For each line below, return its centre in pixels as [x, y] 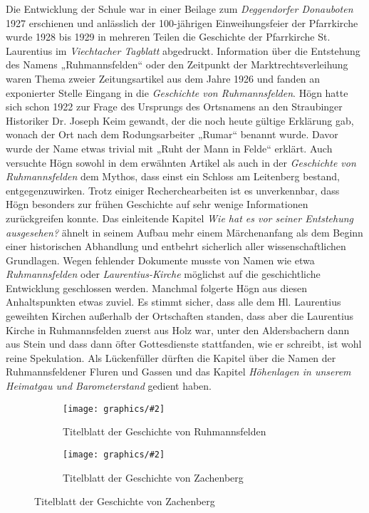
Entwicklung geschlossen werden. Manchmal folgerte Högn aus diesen [156, 287]
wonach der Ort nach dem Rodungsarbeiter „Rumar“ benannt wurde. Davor [172, 134]
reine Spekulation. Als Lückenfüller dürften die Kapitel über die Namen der [171, 357]
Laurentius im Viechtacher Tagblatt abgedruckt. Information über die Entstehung [183, 50]
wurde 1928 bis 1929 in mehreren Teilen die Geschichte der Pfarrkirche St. [168, 37]
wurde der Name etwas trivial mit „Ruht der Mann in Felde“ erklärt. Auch [169, 148]
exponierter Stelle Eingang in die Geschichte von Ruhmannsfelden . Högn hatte [177, 92]
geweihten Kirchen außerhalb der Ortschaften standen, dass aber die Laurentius [180, 316]
